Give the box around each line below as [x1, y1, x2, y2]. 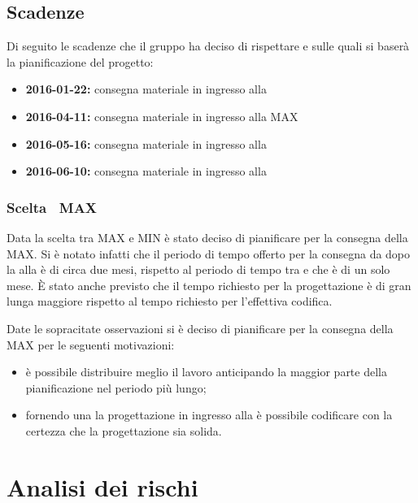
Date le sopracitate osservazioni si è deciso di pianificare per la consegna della [7, 319, 394, 336]
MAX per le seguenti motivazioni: [7, 336, 175, 353]
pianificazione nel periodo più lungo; [25, 379, 207, 396]
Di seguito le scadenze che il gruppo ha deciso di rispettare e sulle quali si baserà [7, 37, 410, 54]
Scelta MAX [7, 197, 98, 217]
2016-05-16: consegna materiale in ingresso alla [25, 135, 267, 152]
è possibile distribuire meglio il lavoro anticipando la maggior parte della [25, 363, 387, 380]
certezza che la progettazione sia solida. [25, 422, 222, 439]
